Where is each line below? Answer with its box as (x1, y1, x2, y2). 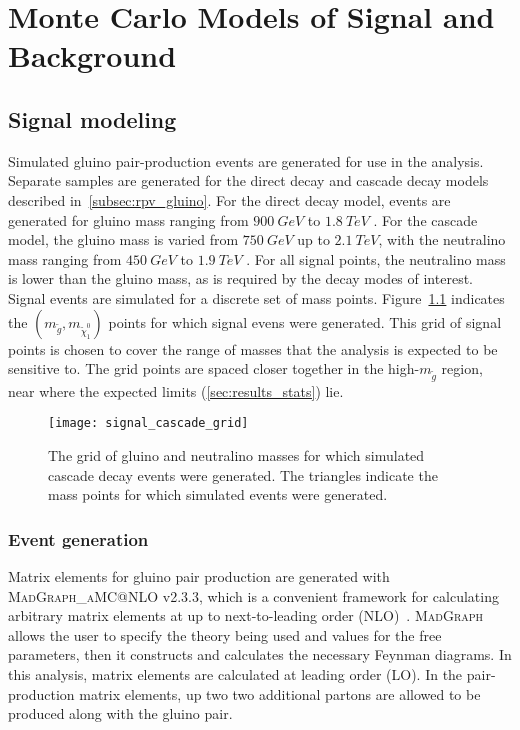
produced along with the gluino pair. (8, 703, 233, 724)
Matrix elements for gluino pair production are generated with (8, 566, 390, 587)
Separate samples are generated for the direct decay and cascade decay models (8, 170, 489, 191)
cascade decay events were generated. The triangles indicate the (48, 464, 438, 485)
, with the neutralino (378, 229, 506, 250)
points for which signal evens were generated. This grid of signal (108, 311, 502, 332)
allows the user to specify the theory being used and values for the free (8, 624, 442, 645)
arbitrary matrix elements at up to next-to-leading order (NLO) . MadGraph (8, 605, 484, 626)
